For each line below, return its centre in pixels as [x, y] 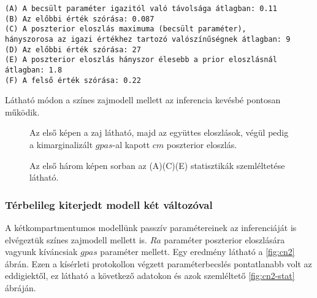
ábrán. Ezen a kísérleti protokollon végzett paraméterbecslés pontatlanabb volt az [158, 263]
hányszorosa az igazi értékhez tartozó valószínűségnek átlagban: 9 [148, 39]
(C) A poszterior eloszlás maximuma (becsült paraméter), [126, 29]
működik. [22, 112]
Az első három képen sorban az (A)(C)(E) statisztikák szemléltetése [157, 165]
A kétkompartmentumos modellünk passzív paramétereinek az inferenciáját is [151, 228]
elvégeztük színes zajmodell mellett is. [76, 239]
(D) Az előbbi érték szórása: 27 [73, 49]
